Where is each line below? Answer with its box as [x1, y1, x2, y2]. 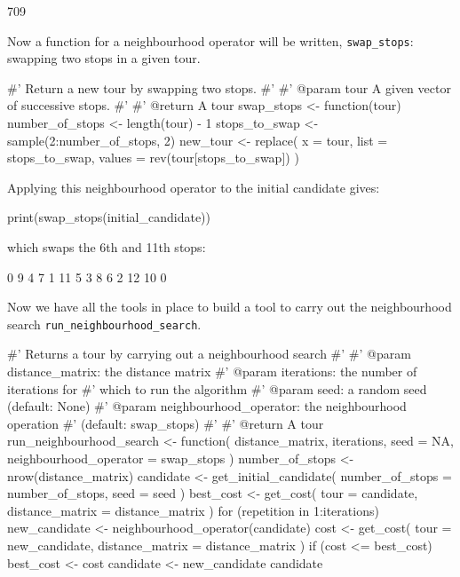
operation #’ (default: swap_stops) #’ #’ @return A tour [7, 414, 324, 432]
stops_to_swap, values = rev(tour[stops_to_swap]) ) [7, 148, 299, 167]
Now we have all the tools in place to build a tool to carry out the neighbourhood [7, 297, 452, 316]
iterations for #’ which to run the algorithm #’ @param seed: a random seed [7, 379, 427, 398]
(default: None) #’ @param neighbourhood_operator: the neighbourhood [7, 397, 407, 415]
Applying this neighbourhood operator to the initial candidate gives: [7, 178, 380, 196]
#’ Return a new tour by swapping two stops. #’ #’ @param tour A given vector [7, 78, 451, 97]
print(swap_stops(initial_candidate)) [7, 208, 210, 226]
